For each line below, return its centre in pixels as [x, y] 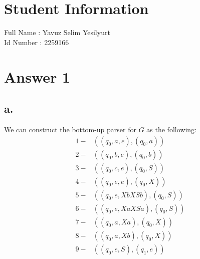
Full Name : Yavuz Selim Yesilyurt [57, 32]
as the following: [171, 129]
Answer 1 [37, 76]
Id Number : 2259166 [37, 42]
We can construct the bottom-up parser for [70, 129]
